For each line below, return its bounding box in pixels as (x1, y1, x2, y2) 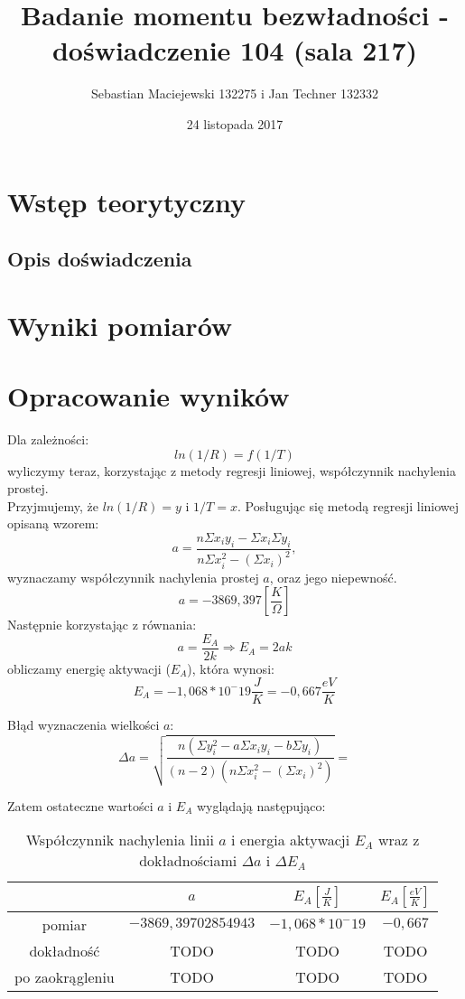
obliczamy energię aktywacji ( (7, 658, 171, 677)
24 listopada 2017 (186, 114, 284, 133)
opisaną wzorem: (7, 514, 99, 533)
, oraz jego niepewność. (269, 567, 397, 586)
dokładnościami (139, 850, 237, 872)
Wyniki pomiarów (7, 306, 233, 343)
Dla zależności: (7, 429, 89, 448)
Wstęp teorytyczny (7, 182, 246, 219)
